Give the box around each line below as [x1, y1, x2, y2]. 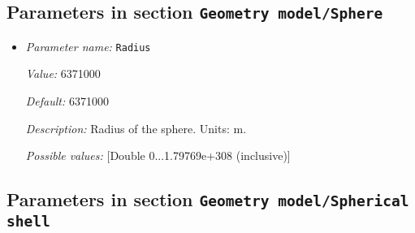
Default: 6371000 [25, 93, 109, 110]
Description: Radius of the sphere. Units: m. [25, 119, 247, 136]
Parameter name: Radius [25, 37, 151, 54]
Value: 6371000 [25, 65, 101, 82]
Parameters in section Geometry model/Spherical [6, 187, 409, 212]
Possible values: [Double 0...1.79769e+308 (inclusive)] [25, 147, 291, 164]
